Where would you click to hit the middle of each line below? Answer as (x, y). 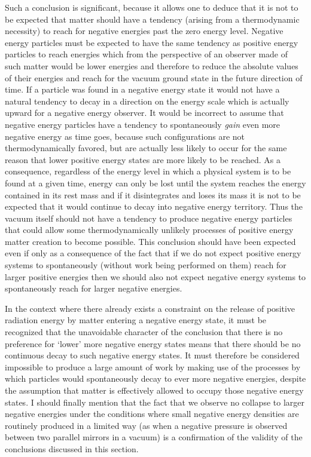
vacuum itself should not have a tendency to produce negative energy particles (149, 218)
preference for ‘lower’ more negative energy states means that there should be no (153, 343)
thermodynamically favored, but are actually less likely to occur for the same (146, 148)
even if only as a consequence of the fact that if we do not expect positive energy (153, 253)
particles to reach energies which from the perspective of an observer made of (147, 54)
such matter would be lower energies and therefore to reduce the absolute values (152, 65)
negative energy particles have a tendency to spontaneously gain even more (143, 124)
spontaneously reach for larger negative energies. (94, 288)
